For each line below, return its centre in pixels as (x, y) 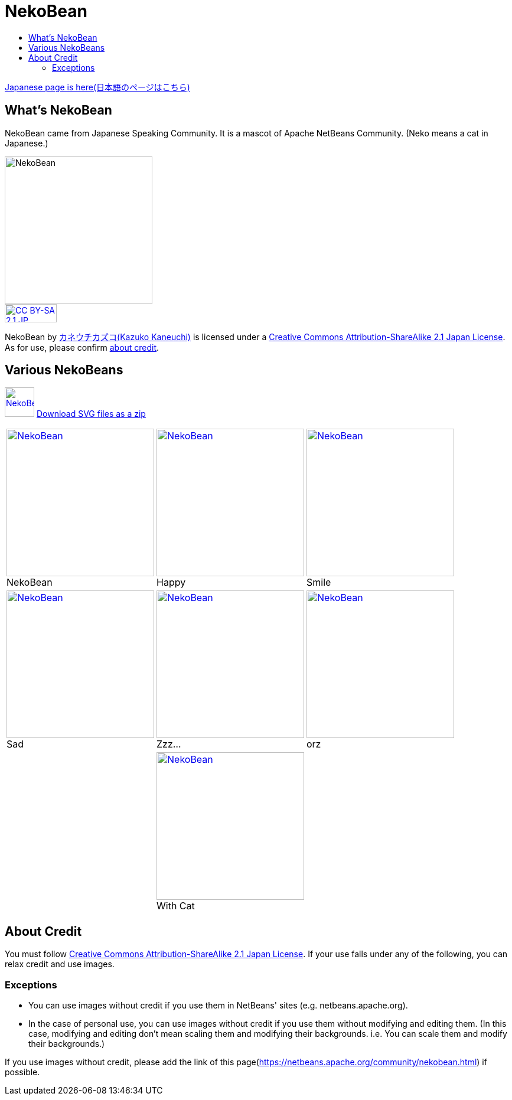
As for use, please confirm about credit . (82, 347)
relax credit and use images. (60, 964)
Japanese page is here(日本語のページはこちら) (97, 87)
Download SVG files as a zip (91, 414)
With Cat (176, 906)
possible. (22, 1072)
